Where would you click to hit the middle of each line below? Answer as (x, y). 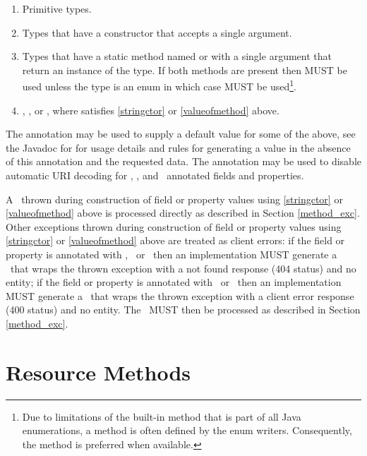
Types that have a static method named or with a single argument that (177, 56)
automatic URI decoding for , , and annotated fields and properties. (155, 175)
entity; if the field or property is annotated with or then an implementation (174, 282)
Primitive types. (57, 8)
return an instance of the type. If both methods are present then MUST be (185, 70)
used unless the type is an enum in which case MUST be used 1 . (159, 85)
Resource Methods (98, 372)
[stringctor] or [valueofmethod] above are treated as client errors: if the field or (175, 240)
